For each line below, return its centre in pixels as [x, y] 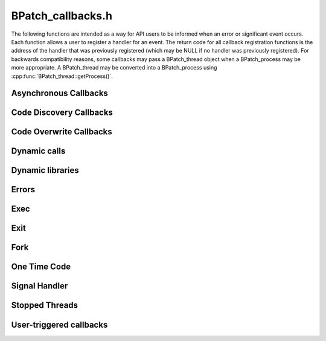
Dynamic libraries [45, 170]
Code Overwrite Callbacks [62, 132]
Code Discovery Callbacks [62, 113]
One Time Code [41, 267]
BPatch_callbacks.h [62, 16]
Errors [23, 190]
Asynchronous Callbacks [60, 93]
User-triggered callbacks [59, 324]
